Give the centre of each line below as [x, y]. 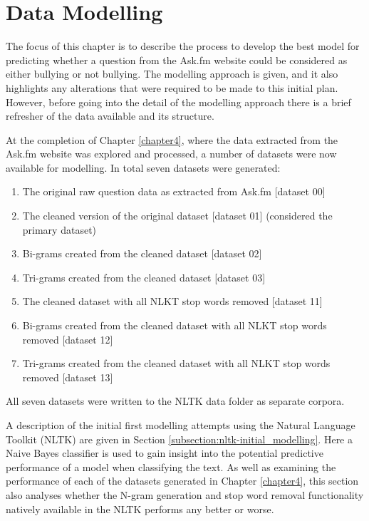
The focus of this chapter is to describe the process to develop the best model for [183, 46]
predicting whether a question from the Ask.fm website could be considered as [177, 60]
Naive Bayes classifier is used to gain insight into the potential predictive [165, 453]
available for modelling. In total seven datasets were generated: [143, 167]
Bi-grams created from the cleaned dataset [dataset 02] [142, 253]
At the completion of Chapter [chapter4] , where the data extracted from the [172, 139]
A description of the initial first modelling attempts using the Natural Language [181, 425]
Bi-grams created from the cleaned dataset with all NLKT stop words [175, 325]
